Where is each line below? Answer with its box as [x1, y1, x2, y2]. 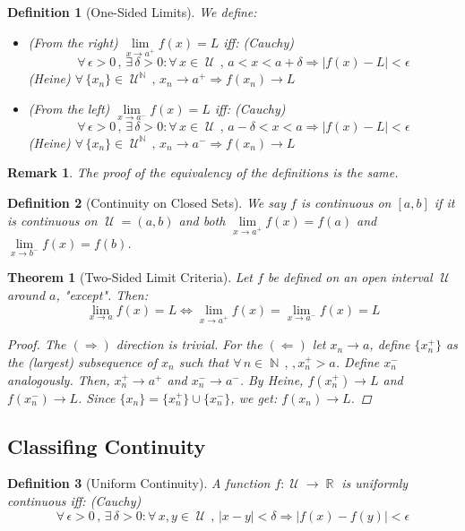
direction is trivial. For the [116, 335, 263, 354]
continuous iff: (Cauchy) [7, 492, 142, 510]
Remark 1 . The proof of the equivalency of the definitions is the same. [7, 163, 399, 182]
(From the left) [28, 98, 110, 117]
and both [178, 210, 226, 229]
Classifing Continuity [7, 432, 206, 459]
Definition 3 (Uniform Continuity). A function [7, 474, 271, 492]
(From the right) [28, 32, 118, 51]
